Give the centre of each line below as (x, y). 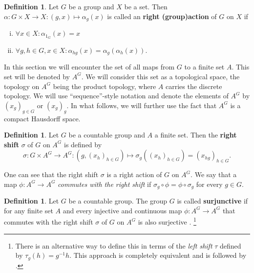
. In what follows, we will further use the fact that (142, 105)
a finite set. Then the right (196, 135)
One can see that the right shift (51, 174)
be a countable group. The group (118, 201)
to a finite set (204, 67)
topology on (22, 86)
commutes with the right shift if (105, 184)
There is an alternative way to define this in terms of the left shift (114, 245)
